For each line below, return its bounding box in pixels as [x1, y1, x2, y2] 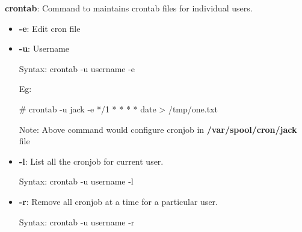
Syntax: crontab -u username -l [19, 175, 134, 188]
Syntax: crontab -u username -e [19, 62, 135, 75]
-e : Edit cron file [19, 22, 81, 34]
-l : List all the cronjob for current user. [19, 154, 164, 167]
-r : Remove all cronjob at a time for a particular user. [19, 195, 218, 207]
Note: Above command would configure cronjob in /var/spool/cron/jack [19, 123, 297, 135]
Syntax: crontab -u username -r [19, 215, 135, 228]
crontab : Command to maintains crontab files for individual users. [5, 2, 253, 14]
